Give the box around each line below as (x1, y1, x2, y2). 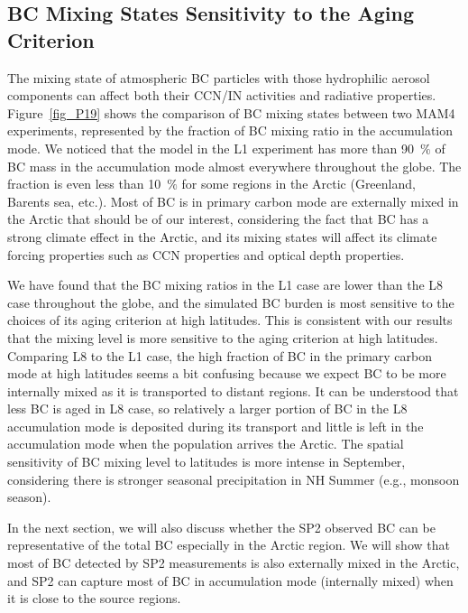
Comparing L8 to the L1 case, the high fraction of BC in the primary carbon (7, 346, 433, 365)
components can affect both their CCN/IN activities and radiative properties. (7, 86, 436, 105)
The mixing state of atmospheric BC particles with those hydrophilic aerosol (7, 68, 430, 87)
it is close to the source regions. (7, 589, 181, 608)
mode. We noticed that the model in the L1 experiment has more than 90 (7, 138, 415, 157)
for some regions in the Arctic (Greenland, (181, 174, 416, 193)
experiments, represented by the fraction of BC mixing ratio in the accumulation (7, 121, 454, 140)
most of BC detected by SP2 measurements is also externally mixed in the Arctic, (7, 553, 460, 572)
